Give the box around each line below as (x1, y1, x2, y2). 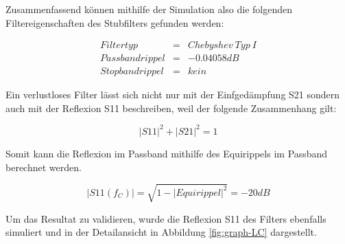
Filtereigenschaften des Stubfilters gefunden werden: (5, 15, 224, 30)
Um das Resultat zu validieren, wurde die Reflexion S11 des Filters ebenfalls (5, 211, 326, 225)
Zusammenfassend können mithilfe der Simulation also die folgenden (5, 2, 293, 16)
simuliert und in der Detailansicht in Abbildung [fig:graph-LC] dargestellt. (5, 225, 317, 239)
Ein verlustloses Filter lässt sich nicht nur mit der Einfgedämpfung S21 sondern (5, 87, 340, 102)
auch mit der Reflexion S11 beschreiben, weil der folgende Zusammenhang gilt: (5, 100, 337, 115)
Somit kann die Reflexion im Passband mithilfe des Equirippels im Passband (5, 146, 328, 160)
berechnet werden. (5, 159, 82, 174)
